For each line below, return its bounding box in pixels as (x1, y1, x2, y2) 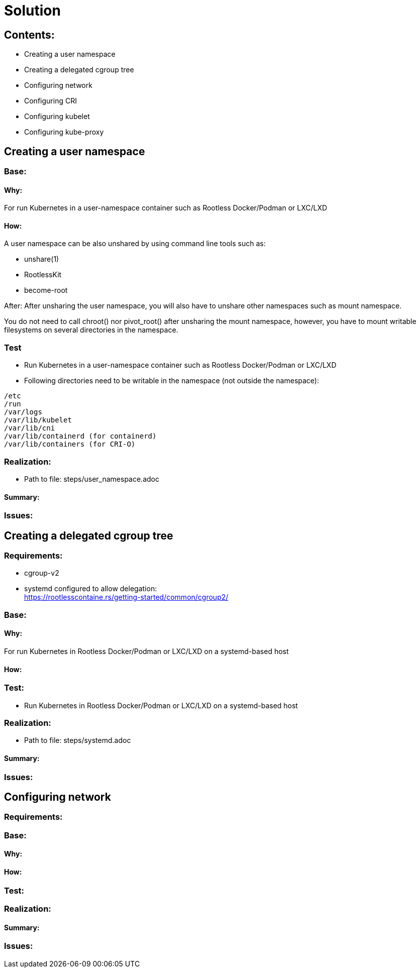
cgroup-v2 (24, 569, 59, 578)
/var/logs (4, 408, 42, 416)
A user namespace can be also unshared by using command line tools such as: (4, 239, 266, 248)
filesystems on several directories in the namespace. (4, 326, 178, 335)
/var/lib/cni (4, 424, 55, 433)
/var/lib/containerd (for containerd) (4, 432, 157, 441)
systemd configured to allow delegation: (24, 584, 157, 593)
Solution (4, 2, 61, 19)
